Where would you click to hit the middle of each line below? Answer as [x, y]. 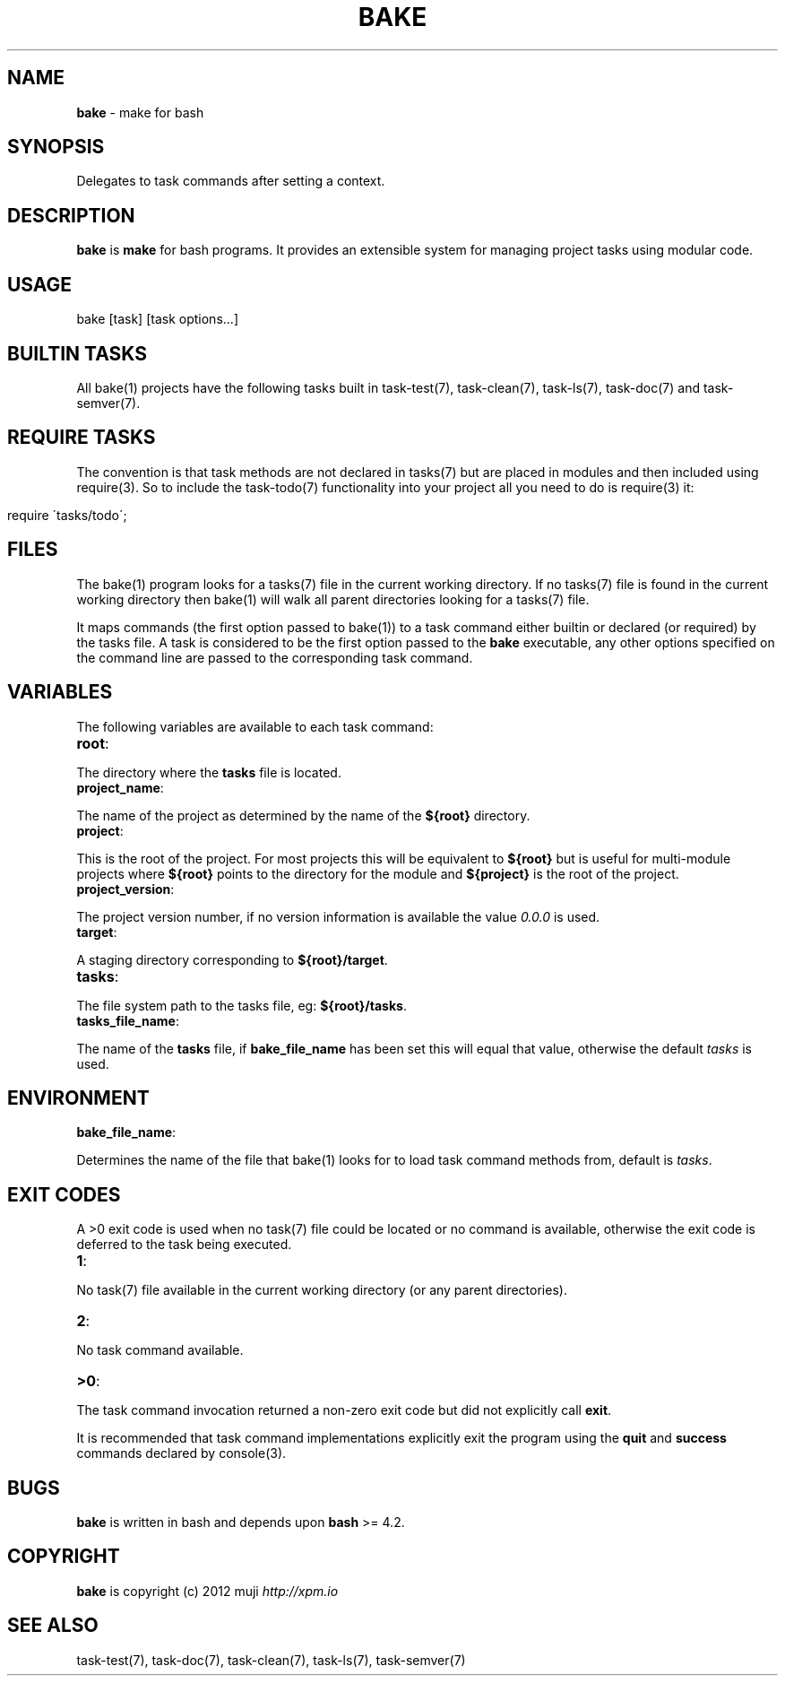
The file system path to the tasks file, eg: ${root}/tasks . [242, 1005]
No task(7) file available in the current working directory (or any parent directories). [322, 1290]
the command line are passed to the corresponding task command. [275, 657]
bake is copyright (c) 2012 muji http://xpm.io [207, 1591]
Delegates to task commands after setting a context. [231, 181]
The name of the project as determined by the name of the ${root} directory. [303, 815]
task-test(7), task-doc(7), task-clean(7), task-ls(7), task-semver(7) [271, 1660]
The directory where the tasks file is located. [209, 772]
